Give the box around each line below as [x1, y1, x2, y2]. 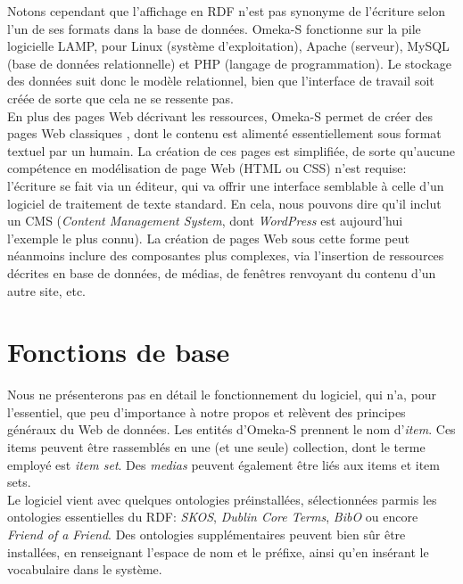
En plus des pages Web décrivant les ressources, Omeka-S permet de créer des [7, 106, 433, 125]
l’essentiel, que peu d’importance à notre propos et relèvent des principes [7, 402, 406, 421]
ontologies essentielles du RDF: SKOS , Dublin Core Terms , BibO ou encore [7, 507, 418, 526]
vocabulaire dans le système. [7, 560, 162, 579]
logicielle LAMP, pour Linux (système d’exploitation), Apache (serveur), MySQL [7, 37, 450, 55]
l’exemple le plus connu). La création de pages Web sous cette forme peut [7, 228, 409, 247]
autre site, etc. [7, 281, 86, 300]
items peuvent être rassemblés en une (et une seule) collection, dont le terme [7, 438, 426, 456]
